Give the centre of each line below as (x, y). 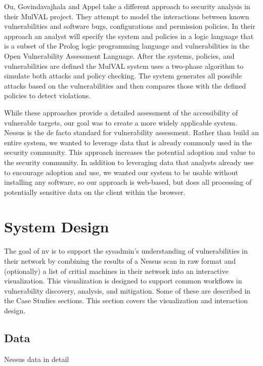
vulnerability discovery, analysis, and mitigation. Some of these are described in (127, 290)
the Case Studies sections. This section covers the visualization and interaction (126, 300)
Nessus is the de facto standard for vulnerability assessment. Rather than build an (131, 132)
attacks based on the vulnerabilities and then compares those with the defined (125, 85)
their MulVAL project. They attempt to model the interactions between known (127, 16)
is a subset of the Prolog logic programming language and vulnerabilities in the (127, 46)
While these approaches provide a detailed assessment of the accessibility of (121, 112)
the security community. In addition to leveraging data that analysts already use (129, 162)
